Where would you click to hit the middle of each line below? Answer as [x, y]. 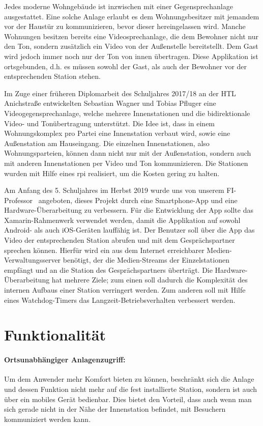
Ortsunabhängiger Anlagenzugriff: [65, 360]
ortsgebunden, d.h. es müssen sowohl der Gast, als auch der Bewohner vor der [126, 66]
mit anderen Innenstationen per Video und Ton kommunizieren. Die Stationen [126, 163]
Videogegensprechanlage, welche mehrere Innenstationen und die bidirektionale [127, 113]
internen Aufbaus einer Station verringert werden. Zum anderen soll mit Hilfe [125, 290]
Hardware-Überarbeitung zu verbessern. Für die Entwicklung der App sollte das [129, 210]
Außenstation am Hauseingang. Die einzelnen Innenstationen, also [107, 143]
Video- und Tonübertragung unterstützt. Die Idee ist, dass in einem [110, 123]
